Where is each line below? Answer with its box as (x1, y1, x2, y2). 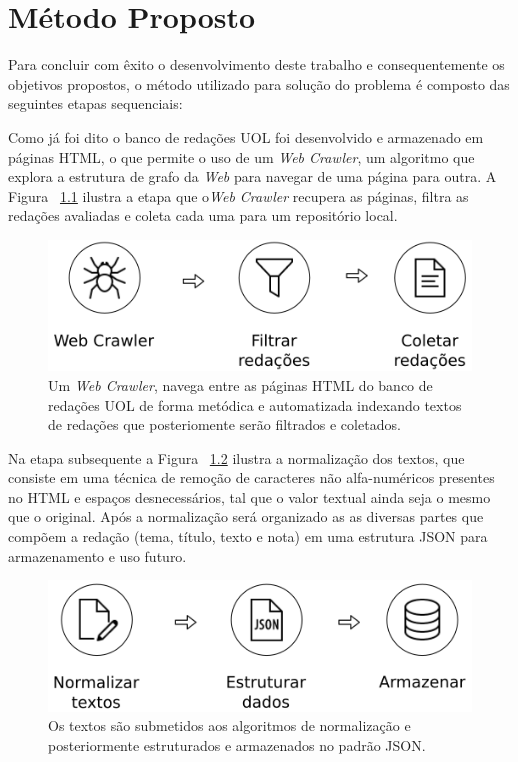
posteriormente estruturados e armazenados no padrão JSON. (48, 734, 426, 755)
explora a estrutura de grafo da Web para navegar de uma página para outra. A (8, 166, 497, 187)
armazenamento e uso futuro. (8, 545, 187, 566)
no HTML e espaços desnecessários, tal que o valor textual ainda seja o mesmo (8, 486, 491, 507)
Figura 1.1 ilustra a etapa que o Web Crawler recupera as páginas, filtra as (8, 185, 469, 206)
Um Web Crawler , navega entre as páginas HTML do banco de (48, 374, 433, 395)
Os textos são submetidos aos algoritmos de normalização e (48, 715, 411, 736)
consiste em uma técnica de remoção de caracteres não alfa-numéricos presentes (8, 467, 495, 488)
